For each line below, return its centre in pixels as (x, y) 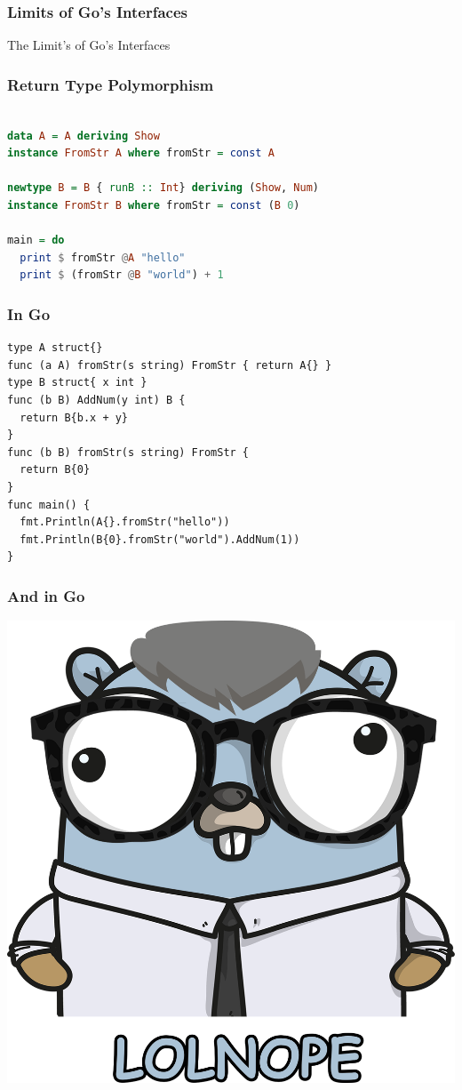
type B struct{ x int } (77, 383)
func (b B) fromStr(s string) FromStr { (128, 452)
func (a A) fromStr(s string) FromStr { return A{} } (170, 365)
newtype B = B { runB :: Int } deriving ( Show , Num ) (163, 188)
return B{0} (55, 470)
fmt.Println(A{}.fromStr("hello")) (125, 522)
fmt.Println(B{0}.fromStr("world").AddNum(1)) (160, 539)
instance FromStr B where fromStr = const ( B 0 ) (154, 205)
